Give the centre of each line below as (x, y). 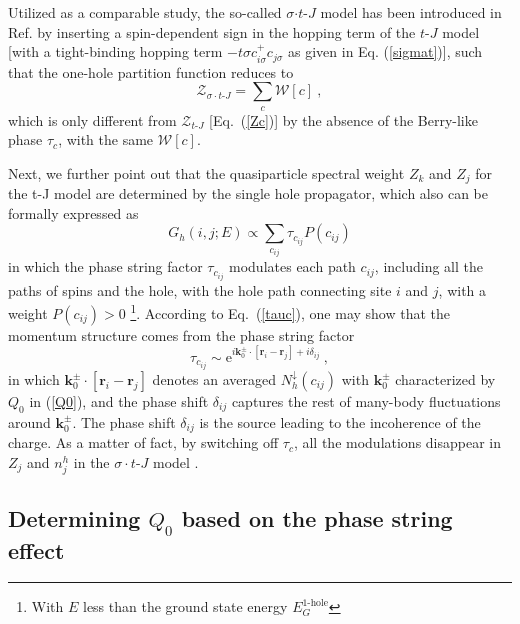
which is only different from (92, 119)
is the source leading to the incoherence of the (340, 421)
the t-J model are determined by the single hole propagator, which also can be (248, 193)
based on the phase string (317, 518)
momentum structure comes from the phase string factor (181, 334)
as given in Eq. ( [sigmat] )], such (385, 51)
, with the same (106, 139)
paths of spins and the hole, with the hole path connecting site (200, 289)
